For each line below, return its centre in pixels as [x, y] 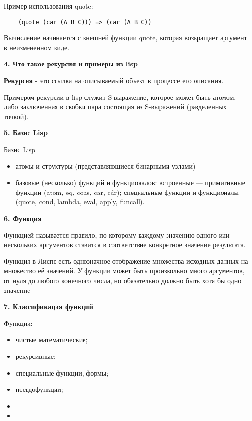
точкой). [16, 116]
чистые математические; [52, 340]
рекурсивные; [35, 356]
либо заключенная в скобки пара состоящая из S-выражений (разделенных [115, 107]
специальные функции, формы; [62, 372]
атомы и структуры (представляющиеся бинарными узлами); [106, 166]
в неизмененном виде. [37, 47]
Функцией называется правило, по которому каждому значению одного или [117, 235]
